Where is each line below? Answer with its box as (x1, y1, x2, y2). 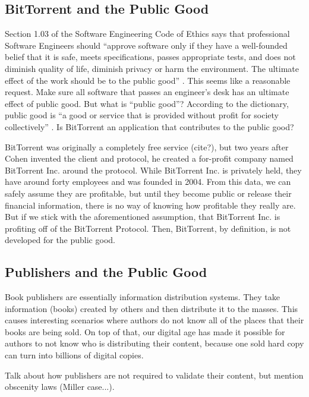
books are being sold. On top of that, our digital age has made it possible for (5, 325, 285, 338)
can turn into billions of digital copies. (5, 349, 144, 361)
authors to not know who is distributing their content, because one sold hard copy (5, 337, 304, 349)
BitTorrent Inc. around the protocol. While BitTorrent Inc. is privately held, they (5, 163, 302, 176)
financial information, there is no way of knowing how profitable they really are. (5, 198, 296, 211)
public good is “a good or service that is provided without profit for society (5, 109, 279, 121)
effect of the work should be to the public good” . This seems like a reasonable (5, 74, 291, 86)
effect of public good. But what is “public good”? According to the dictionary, (5, 97, 289, 109)
